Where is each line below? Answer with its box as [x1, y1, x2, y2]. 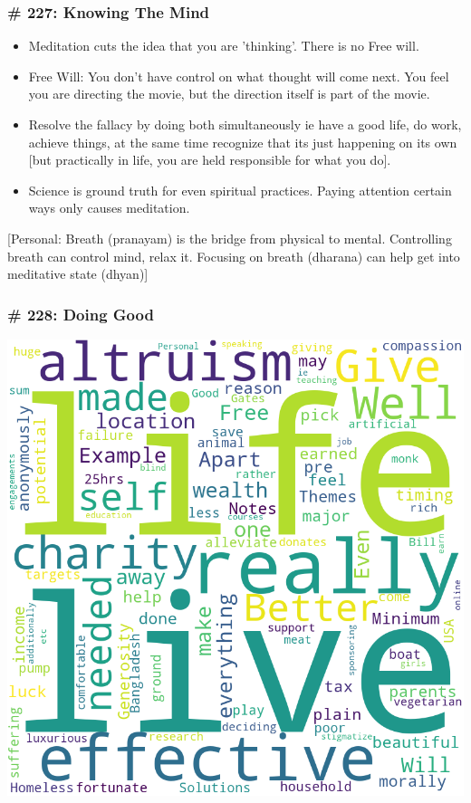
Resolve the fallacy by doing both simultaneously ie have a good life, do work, [28, 115, 462, 133]
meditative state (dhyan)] [7, 264, 149, 283]
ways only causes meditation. [28, 198, 190, 217]
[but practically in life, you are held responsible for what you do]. [28, 150, 391, 169]
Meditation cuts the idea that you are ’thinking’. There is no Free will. [28, 36, 419, 55]
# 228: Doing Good [7, 302, 154, 325]
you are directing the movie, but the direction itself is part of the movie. [28, 84, 430, 103]
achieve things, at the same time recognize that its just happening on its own [28, 132, 457, 151]
